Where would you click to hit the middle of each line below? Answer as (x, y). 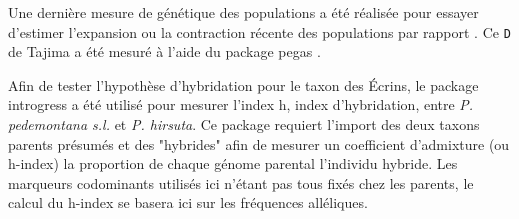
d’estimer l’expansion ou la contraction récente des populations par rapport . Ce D (259, 31)
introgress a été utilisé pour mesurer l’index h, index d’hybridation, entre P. (241, 104)
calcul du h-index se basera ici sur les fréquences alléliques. (188, 202)
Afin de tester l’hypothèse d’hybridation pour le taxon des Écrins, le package (243, 84)
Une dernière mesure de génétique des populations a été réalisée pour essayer (243, 12)
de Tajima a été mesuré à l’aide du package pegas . (164, 51)
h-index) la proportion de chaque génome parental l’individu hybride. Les (233, 163)
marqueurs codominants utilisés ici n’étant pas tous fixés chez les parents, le (241, 182)
